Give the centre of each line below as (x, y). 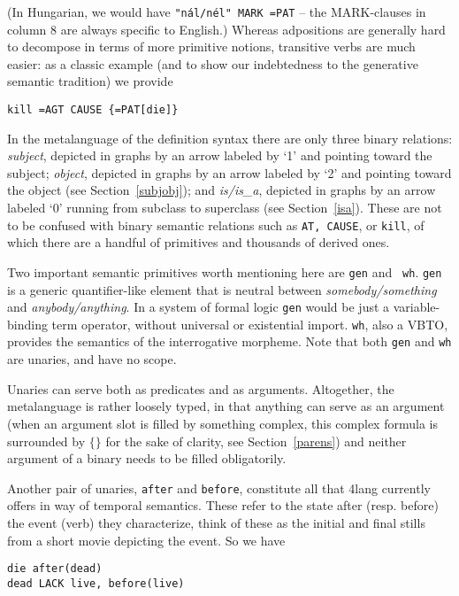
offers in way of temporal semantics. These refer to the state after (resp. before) (223, 505)
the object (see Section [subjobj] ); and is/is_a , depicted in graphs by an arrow (222, 190)
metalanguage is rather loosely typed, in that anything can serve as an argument (226, 406)
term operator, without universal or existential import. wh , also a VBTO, (250, 324)
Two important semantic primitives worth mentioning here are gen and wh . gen (225, 271)
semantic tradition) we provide (90, 81)
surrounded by (46, 441)
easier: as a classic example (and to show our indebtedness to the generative (213, 63)
